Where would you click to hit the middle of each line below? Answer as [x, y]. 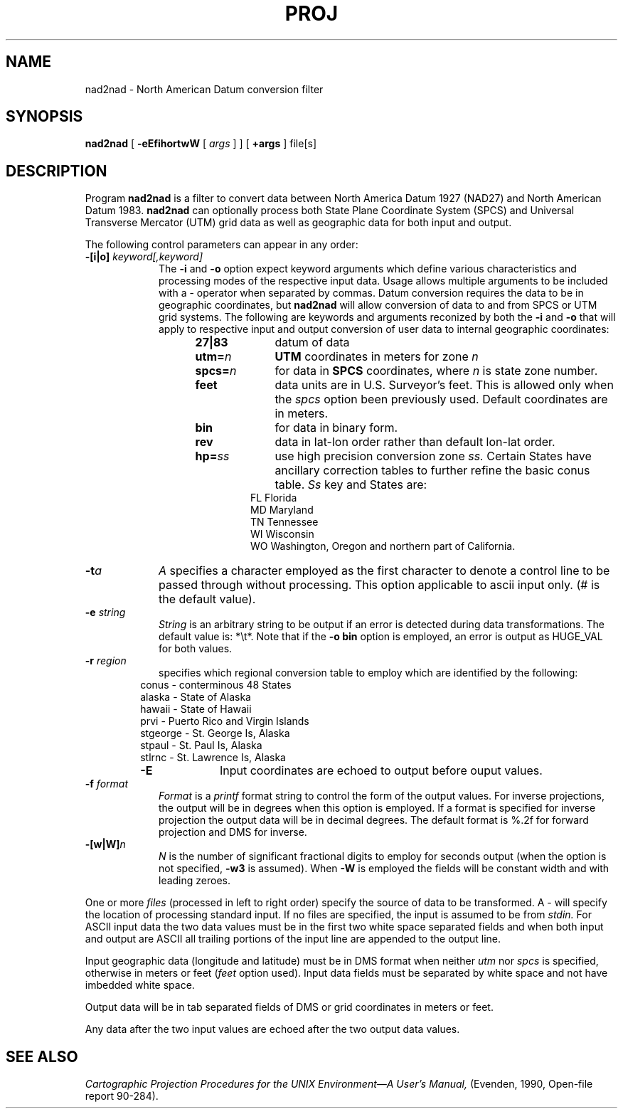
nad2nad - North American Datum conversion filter [204, 89]
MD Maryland [282, 510]
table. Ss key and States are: [351, 485]
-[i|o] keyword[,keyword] [144, 257]
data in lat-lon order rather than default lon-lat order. [415, 442]
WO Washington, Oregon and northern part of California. [383, 546]
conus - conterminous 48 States [216, 685]
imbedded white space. [140, 985]
